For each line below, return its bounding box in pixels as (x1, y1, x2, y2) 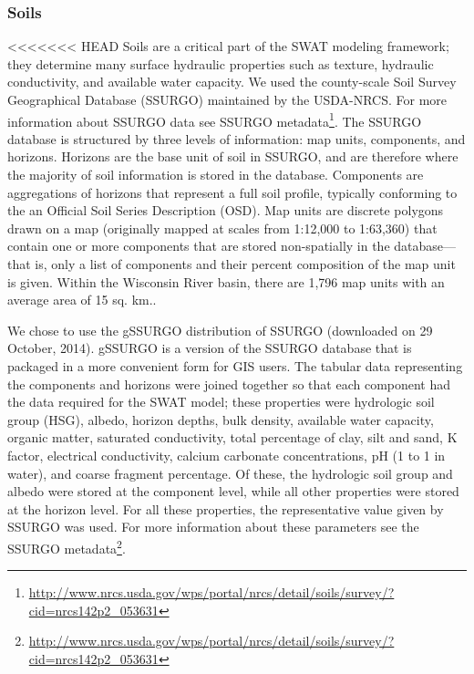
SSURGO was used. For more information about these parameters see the (7, 517, 419, 536)
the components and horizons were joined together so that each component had (7, 374, 451, 393)
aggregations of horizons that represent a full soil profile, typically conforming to (7, 182, 458, 202)
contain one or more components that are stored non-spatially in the (7, 236, 390, 255)
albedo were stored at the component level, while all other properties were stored (7, 482, 459, 501)
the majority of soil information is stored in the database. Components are (7, 165, 424, 184)
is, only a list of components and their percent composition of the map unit (35, 254, 456, 273)
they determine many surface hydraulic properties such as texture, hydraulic (7, 54, 434, 73)
